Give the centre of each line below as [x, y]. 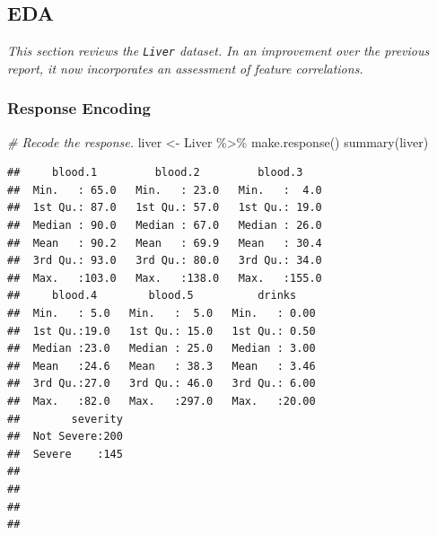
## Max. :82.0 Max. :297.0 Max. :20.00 [162, 401]
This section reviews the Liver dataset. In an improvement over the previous [218, 51]
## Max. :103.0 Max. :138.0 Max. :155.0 [165, 278]
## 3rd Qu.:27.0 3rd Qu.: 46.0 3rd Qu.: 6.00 [162, 384]
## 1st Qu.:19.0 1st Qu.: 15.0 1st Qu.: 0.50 [162, 331]
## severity [65, 419]
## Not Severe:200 [65, 437]
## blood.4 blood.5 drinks [152, 296]
